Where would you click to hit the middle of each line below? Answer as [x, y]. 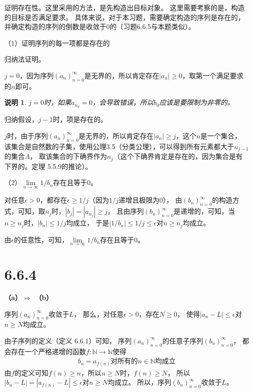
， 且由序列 [126, 211]
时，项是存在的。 [80, 119]
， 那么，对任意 [99, 314]
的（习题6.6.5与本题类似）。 [152, 26]
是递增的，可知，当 [204, 211]
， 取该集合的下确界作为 [68, 156]
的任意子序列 [183, 340]
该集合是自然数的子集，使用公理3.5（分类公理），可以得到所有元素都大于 [119, 146]
